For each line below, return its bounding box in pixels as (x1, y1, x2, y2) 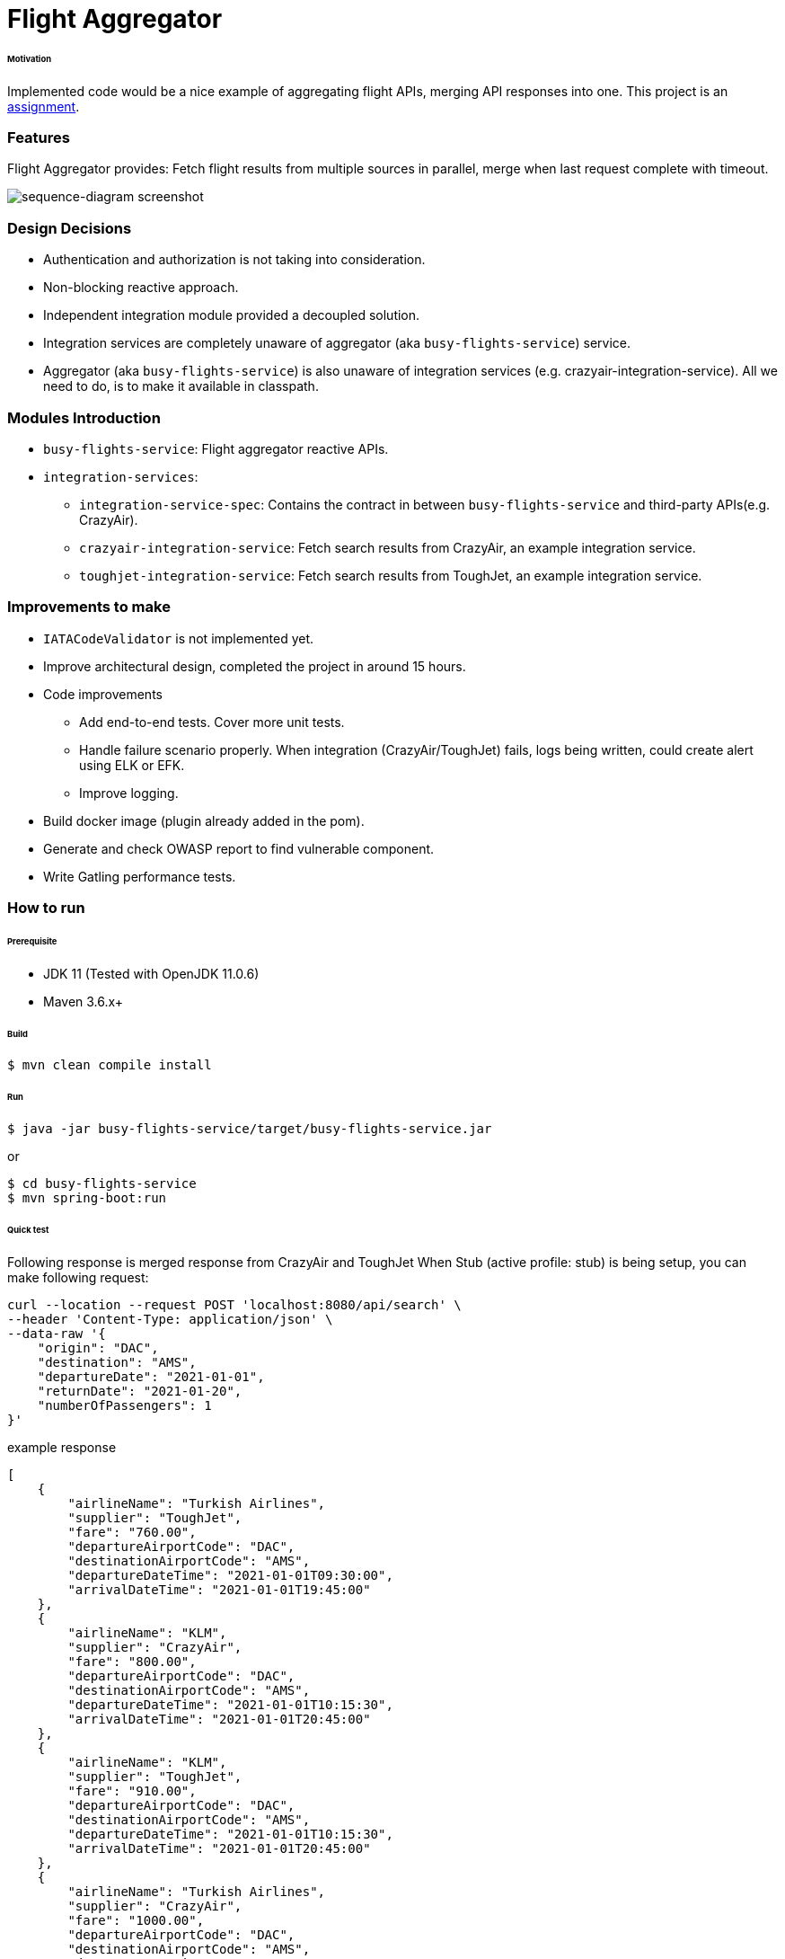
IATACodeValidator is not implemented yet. (43, 630, 314, 646)
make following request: (7, 1269, 149, 1285)
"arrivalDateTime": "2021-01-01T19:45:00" (67, 1582, 371, 1597)
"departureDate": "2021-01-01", (37, 1369, 265, 1384)
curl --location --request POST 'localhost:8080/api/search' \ (7, 1297, 462, 1312)
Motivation (7, 53, 51, 64)
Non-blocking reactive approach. (43, 279, 239, 296)
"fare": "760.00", (67, 1524, 197, 1539)
